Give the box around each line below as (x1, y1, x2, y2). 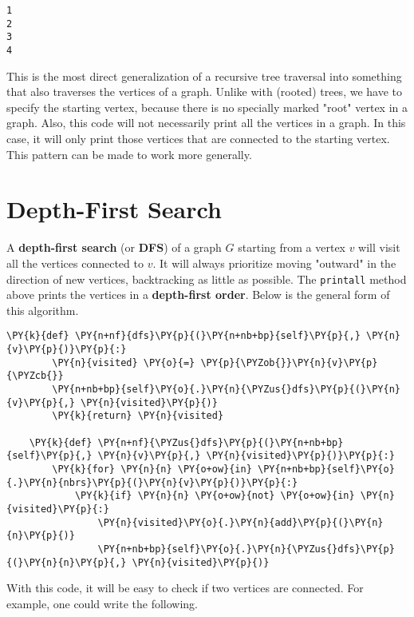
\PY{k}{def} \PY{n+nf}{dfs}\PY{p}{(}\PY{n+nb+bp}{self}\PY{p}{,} (6, 330, 361, 342)
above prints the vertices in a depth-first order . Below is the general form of (6, 286, 390, 303)
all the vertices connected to (6, 254, 144, 271)
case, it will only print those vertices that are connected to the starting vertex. (6, 130, 390, 146)
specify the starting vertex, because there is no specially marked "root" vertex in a (6, 98, 408, 115)
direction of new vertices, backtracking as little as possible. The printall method (6, 270, 407, 287)
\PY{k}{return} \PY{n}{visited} (52, 410, 224, 422)
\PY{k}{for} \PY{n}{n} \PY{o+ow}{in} (52, 463, 252, 475)
